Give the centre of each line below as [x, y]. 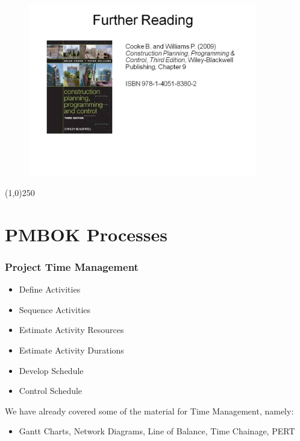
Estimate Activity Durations [71, 350]
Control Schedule [51, 391]
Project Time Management [72, 266]
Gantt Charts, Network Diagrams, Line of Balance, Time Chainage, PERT [157, 431]
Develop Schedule [51, 370]
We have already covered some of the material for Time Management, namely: [149, 411]
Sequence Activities [55, 309]
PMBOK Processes [86, 234]
